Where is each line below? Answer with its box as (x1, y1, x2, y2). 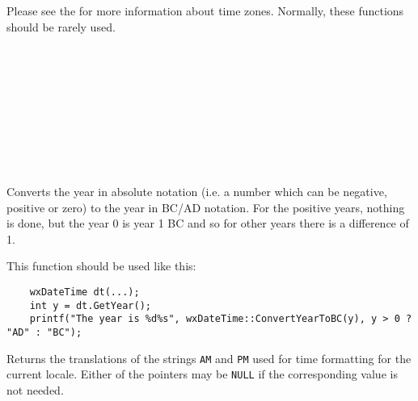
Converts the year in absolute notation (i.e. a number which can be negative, (6, 182, 387, 199)
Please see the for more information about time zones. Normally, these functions (6, 2, 404, 19)
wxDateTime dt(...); (29, 286, 140, 298)
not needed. (6, 381, 64, 398)
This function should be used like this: (6, 257, 196, 274)
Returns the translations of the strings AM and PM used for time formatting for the (6, 349, 412, 366)
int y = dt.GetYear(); (29, 299, 151, 311)
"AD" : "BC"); (6, 326, 82, 338)
